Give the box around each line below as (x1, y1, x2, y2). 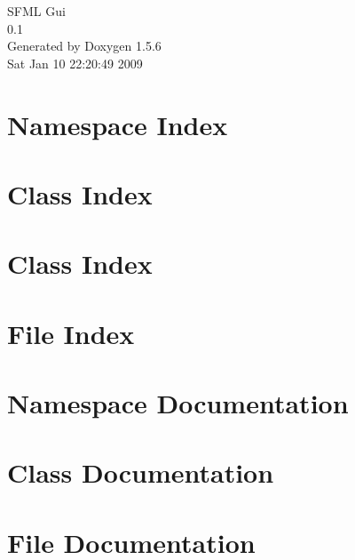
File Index (7, 315, 135, 351)
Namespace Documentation (7, 385, 349, 421)
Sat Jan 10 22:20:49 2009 (7, 53, 143, 72)
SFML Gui (7, 2, 66, 20)
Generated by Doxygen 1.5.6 (7, 36, 162, 55)
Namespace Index (7, 106, 228, 142)
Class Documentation (7, 454, 274, 491)
